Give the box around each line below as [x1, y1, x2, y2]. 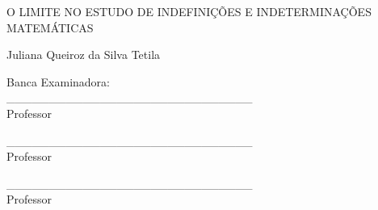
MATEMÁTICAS [6, 19, 94, 36]
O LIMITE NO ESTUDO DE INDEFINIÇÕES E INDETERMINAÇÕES [6, 3, 372, 19]
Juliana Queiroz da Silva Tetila [6, 46, 161, 63]
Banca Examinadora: [6, 73, 111, 90]
